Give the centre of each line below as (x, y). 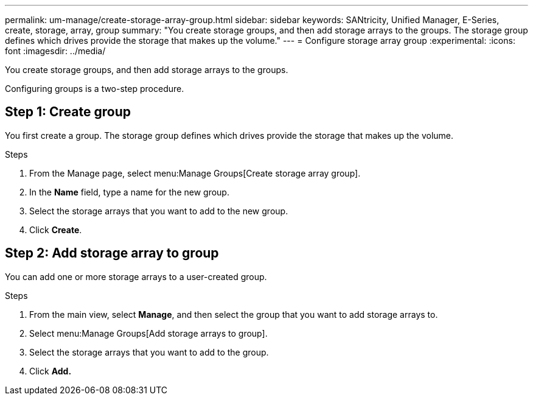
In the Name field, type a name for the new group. (129, 192)
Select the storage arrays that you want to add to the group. (149, 352)
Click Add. (51, 371)
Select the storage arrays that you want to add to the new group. (159, 211)
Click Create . (56, 230)
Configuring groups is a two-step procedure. (95, 89)
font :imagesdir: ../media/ (55, 51)
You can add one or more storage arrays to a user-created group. (136, 276)
